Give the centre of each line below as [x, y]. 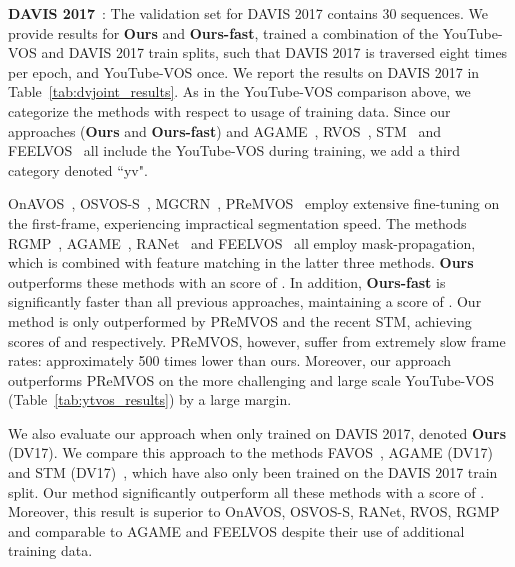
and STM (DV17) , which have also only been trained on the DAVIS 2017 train [253, 472]
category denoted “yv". [78, 169]
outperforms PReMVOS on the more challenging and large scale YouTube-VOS [251, 379]
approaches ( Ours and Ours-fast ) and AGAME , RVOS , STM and [225, 130]
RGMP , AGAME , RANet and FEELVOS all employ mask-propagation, [242, 242]
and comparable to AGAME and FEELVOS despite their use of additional [236, 530]
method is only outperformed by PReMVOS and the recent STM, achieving [240, 320]
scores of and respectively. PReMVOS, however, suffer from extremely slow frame [257, 340]
